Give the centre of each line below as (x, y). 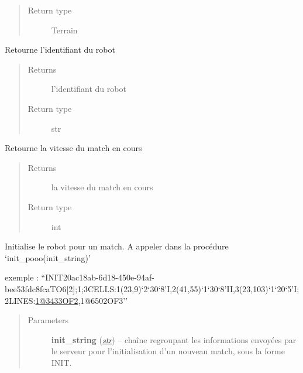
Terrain (64, 30)
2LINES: (20, 300)
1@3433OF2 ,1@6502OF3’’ (82, 300)
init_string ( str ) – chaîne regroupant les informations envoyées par (174, 339)
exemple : (22, 277)
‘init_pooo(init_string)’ (48, 257)
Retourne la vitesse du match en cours (73, 148)
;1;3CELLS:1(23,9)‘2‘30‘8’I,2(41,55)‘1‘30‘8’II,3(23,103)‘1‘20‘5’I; (187, 288)
